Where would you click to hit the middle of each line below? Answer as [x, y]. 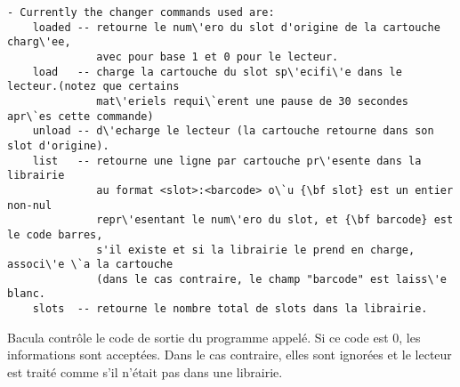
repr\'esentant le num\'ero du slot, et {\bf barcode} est [275, 220]
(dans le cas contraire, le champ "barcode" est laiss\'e [271, 279]
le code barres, [55, 234]
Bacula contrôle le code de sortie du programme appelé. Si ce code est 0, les [214, 337]
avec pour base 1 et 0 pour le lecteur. [218, 56]
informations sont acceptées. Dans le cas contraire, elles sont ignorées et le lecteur [230, 355]
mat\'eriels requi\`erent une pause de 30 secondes [253, 101]
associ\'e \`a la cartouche [90, 265]
